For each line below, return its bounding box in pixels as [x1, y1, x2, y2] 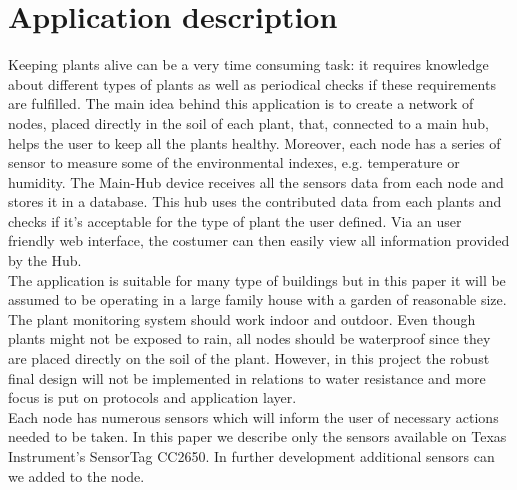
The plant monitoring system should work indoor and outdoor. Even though [8, 308, 476, 329]
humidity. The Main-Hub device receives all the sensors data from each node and [8, 171, 504, 192]
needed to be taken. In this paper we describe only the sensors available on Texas [8, 426, 507, 447]
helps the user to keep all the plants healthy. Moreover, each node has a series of [8, 132, 501, 153]
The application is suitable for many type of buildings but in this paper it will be [8, 269, 506, 290]
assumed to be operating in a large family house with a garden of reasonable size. [8, 289, 507, 310]
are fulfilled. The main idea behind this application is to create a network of [8, 93, 474, 114]
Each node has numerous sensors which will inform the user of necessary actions [8, 406, 499, 427]
